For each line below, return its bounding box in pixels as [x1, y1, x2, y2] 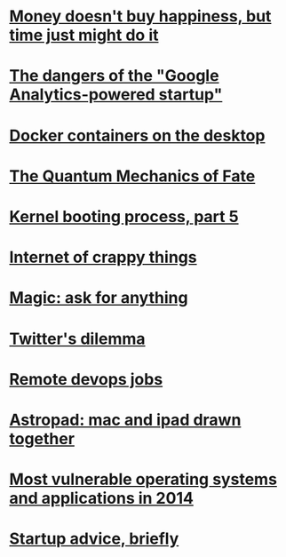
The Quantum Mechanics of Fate [9, 166, 256, 186]
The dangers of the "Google [9, 66, 219, 86]
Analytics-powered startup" [9, 84, 223, 105]
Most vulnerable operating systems [9, 469, 278, 489]
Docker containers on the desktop [9, 125, 266, 146]
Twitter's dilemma [9, 329, 146, 348]
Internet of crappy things [9, 247, 197, 267]
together [9, 428, 75, 449]
